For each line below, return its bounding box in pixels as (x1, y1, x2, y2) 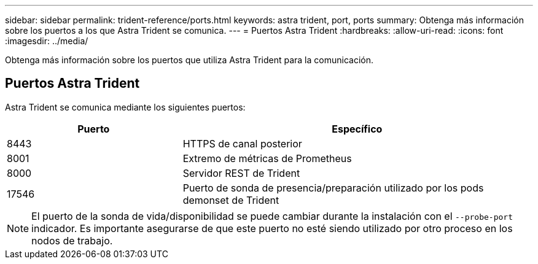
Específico (332, 122, 383, 135)
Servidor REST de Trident (182, 166, 300, 179)
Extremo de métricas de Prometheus (182, 152, 352, 165)
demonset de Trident (182, 193, 279, 206)
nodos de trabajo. (31, 234, 113, 247)
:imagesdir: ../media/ (5, 36, 88, 46)
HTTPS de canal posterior (182, 137, 302, 150)
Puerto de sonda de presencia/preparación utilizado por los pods (182, 181, 484, 194)
